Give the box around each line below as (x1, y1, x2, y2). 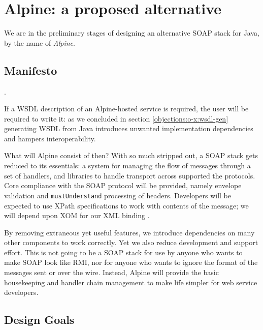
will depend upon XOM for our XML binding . (4, 210, 150, 221)
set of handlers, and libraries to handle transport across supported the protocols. (4, 170, 255, 181)
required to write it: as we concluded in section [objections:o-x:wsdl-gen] (4, 113, 228, 124)
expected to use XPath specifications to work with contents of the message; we (4, 200, 249, 211)
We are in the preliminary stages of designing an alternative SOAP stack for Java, (4, 27, 259, 38)
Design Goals (4, 312, 75, 327)
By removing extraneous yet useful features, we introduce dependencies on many (4, 227, 255, 237)
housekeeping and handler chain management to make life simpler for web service (4, 277, 257, 287)
